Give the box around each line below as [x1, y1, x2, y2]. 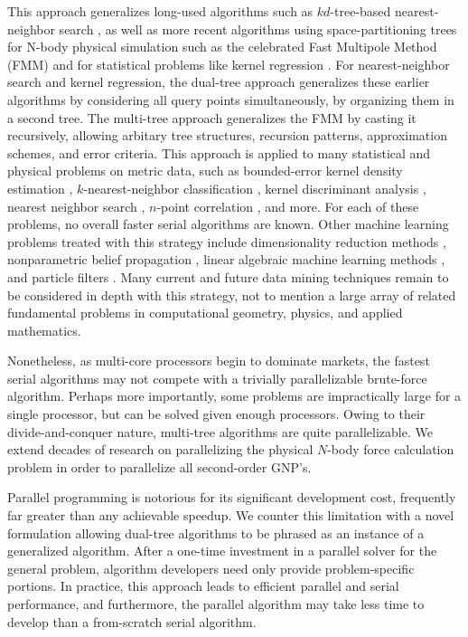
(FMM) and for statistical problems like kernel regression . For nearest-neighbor [7, 54, 450, 73]
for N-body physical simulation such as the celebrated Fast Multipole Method [7, 37, 437, 56]
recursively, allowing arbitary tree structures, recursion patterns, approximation [7, 126, 447, 145]
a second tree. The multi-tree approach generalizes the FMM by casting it [7, 108, 417, 127]
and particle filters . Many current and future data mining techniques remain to [7, 267, 449, 286]
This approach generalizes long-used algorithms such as [7, 2, 314, 20]
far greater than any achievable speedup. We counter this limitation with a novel [7, 506, 454, 525]
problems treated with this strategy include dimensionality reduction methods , [7, 232, 446, 251]
